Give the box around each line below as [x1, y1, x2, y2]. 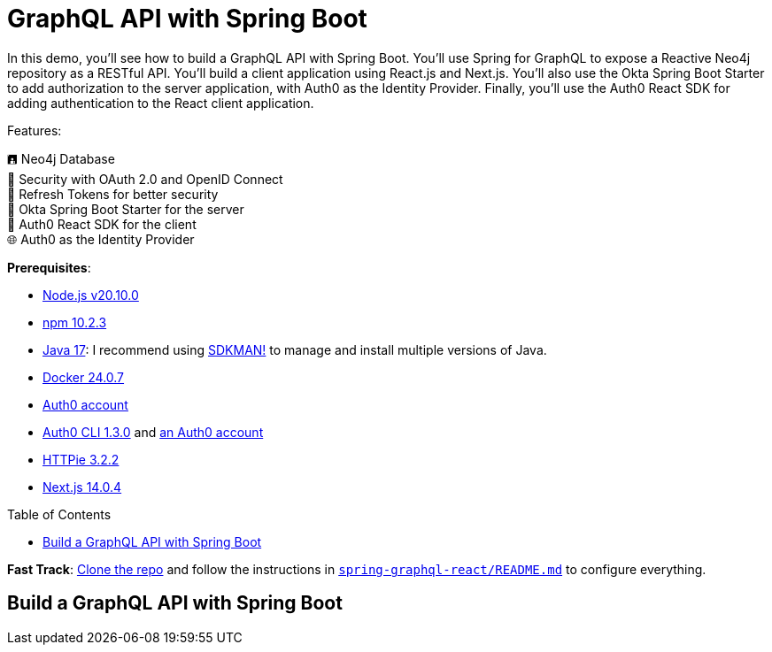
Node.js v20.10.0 [42, 287, 139, 303]
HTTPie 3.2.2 [42, 451, 120, 467]
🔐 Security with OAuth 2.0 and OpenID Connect [7, 171, 283, 187]
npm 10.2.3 [42, 314, 107, 330]
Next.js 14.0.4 [42, 479, 122, 495]
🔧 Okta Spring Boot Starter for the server [7, 201, 244, 217]
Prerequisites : [7, 259, 91, 275]
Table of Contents [7, 506, 112, 522]
